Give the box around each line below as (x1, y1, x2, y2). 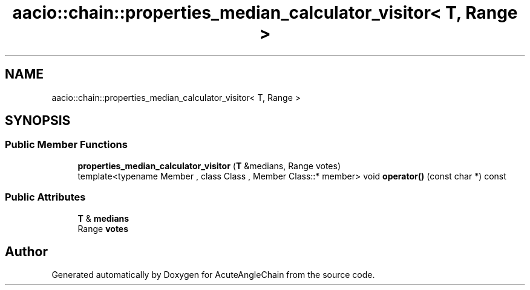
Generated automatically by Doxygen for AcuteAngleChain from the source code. (51, 269, 375, 280)
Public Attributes (5, 191, 86, 204)
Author (5, 243, 48, 259)
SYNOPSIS (5, 113, 71, 129)
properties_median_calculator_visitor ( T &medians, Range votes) (77, 160, 341, 171)
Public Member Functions (5, 138, 128, 151)
